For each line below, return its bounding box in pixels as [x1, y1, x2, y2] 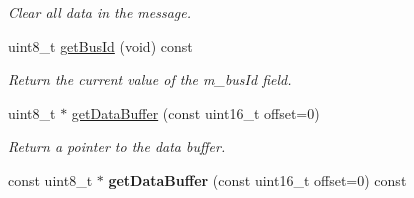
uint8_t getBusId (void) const [8, 35, 193, 56]
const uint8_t [8, 169, 93, 190]
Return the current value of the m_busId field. [8, 69, 292, 90]
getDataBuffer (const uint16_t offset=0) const [108, 169, 407, 190]
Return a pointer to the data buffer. [8, 136, 226, 157]
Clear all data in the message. [8, 2, 192, 22]
